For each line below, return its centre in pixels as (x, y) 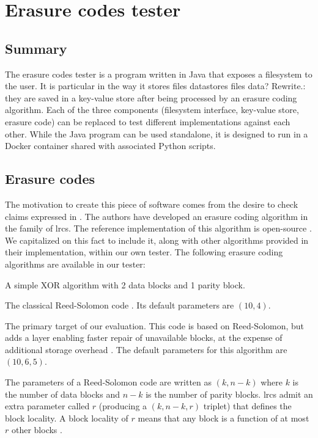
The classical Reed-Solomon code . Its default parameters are (120, 305)
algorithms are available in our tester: (75, 264)
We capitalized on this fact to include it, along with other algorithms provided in (157, 240)
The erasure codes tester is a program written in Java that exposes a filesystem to (159, 74)
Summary (36, 48)
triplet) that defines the (247, 406)
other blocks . (37, 430)
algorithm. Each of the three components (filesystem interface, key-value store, (152, 110)
